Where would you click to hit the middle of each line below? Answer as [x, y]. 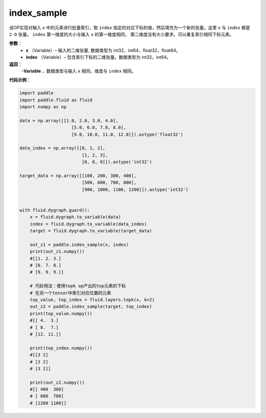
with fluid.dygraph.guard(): [55, 210]
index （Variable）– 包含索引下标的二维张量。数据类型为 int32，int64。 [99, 57]
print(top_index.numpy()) [61, 348]
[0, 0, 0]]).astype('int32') [117, 162]
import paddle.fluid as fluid [56, 100]
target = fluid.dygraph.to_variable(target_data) [91, 231]
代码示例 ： [20, 80]
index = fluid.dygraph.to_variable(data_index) [88, 224]
